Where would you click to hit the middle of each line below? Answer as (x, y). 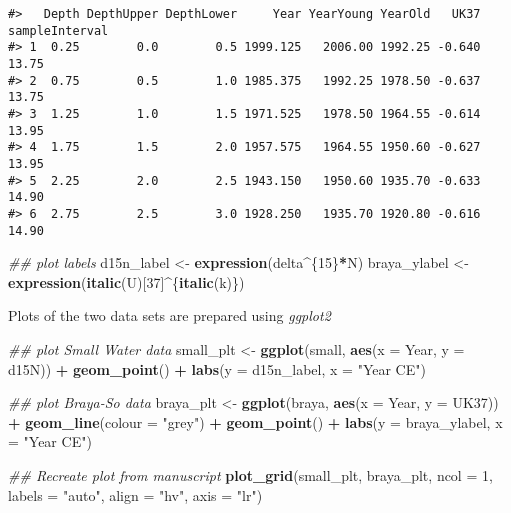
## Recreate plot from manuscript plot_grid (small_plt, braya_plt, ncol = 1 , (250, 474)
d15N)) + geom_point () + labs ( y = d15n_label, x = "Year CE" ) (217, 368)
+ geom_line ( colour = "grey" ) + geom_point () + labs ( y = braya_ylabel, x (255, 421)
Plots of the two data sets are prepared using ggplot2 (169, 315)
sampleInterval (58, 30)
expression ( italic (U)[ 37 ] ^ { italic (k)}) (126, 281)
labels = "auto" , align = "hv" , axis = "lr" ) (135, 494)
